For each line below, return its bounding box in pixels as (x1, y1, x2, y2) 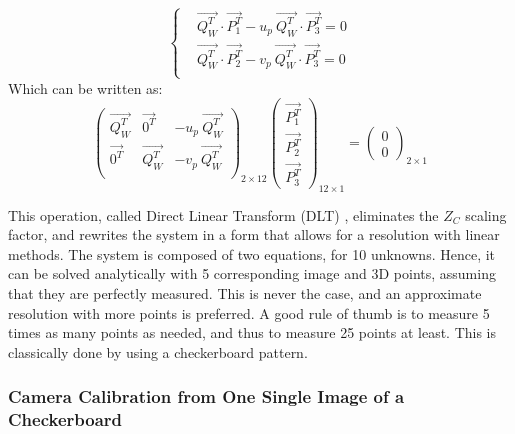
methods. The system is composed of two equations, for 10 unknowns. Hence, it (8, 243, 496, 264)
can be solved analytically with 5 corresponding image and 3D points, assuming (8, 263, 496, 284)
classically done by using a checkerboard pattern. (8, 341, 308, 362)
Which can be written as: (8, 77, 163, 98)
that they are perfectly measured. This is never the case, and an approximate (8, 283, 482, 304)
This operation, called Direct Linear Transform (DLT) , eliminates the (8, 204, 439, 225)
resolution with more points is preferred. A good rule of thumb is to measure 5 (8, 302, 490, 323)
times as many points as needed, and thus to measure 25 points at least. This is (8, 322, 497, 343)
